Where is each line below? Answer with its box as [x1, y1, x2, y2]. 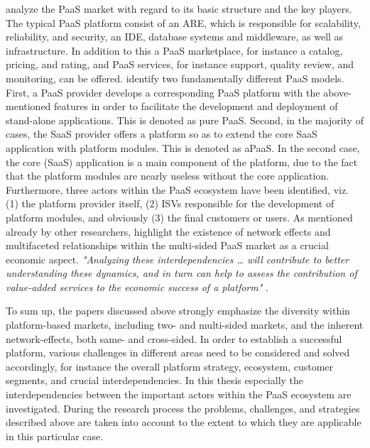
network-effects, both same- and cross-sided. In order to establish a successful [6, 331, 342, 346]
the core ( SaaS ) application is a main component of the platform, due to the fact [6, 154, 358, 169]
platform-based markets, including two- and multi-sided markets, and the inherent [6, 317, 364, 332]
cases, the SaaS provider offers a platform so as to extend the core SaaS [6, 126, 317, 141]
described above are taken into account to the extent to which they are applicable [6, 415, 361, 430]
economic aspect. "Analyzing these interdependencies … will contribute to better [6, 251, 349, 266]
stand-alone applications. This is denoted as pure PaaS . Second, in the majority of [6, 112, 364, 127]
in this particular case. [6, 428, 104, 443]
